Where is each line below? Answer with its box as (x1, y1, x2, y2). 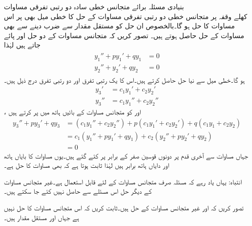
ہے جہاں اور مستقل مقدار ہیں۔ (4, 212, 79, 222)
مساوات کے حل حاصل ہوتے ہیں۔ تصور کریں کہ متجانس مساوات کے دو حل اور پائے (4, 30, 244, 40)
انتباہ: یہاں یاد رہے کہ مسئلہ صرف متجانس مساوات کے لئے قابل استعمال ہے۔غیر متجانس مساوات (4, 176, 242, 186)
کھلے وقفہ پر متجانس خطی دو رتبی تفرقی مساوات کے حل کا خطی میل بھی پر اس (4, 11, 248, 21)
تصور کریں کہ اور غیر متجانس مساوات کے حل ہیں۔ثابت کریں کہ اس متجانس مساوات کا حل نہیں (4, 202, 244, 212)
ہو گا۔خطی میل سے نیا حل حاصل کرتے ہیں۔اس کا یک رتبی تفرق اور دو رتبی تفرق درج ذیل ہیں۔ (4, 74, 245, 85)
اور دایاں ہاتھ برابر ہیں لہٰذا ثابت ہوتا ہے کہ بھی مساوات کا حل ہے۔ (4, 160, 169, 170)
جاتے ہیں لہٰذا (4, 40, 41, 50)
